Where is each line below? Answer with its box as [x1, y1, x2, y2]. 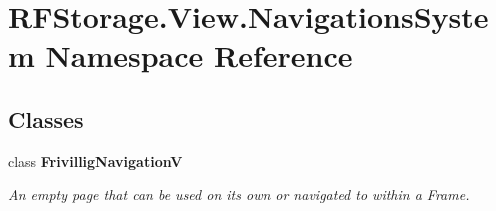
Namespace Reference [45, 35, 353, 76]
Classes [8, 103, 84, 134]
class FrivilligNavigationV [8, 150, 183, 171]
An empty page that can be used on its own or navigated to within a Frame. [8, 184, 470, 205]
